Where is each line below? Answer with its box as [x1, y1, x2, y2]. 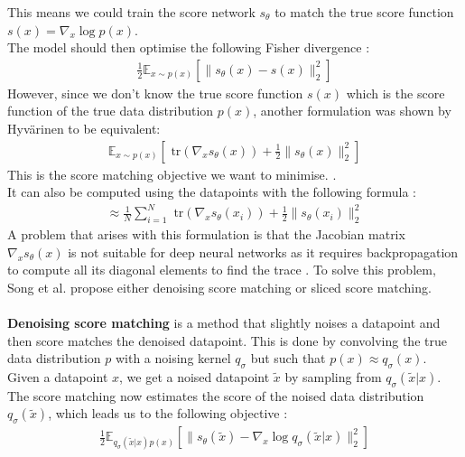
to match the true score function [274, 3, 454, 21]
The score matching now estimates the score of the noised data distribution [7, 386, 424, 405]
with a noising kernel [115, 349, 231, 368]
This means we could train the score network [7, 3, 256, 21]
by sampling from [284, 368, 382, 387]
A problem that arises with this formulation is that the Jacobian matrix [7, 225, 405, 244]
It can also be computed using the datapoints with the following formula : [7, 182, 416, 201]
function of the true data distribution [7, 101, 214, 120]
